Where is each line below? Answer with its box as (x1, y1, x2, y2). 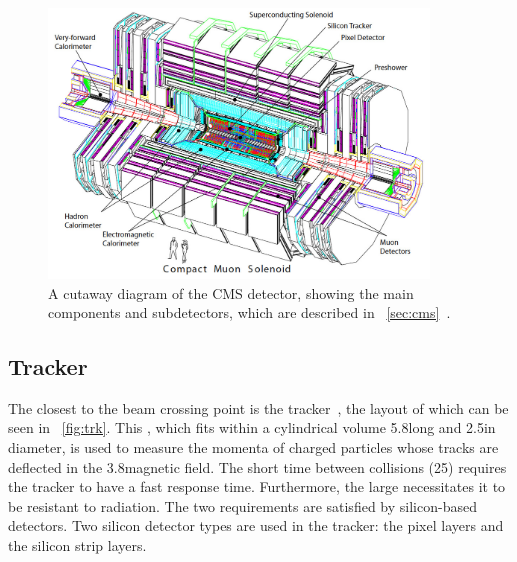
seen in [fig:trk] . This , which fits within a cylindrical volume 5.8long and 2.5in (8, 417, 496, 438)
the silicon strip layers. (8, 535, 147, 556)
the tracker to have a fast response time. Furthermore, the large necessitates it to (8, 476, 506, 497)
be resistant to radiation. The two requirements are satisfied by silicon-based (8, 495, 477, 516)
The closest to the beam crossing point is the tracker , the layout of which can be (8, 397, 509, 418)
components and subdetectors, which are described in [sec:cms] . (48, 302, 451, 323)
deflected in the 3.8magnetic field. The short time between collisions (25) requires (8, 456, 507, 477)
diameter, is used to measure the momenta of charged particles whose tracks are (8, 437, 499, 458)
